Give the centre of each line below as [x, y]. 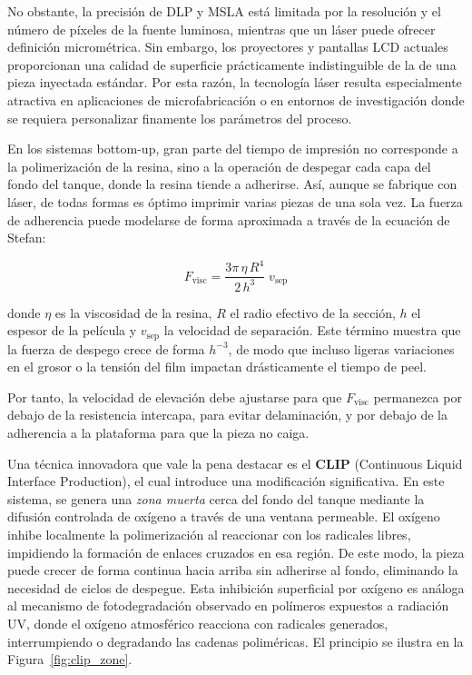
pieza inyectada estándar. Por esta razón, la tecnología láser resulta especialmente [235, 82]
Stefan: [27, 238]
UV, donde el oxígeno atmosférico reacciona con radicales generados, [198, 623]
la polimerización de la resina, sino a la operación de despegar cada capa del [219, 166]
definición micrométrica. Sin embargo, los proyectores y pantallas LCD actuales [228, 47]
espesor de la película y [72, 330]
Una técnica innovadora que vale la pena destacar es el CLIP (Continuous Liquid [235, 463]
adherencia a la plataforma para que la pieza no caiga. [158, 433]
